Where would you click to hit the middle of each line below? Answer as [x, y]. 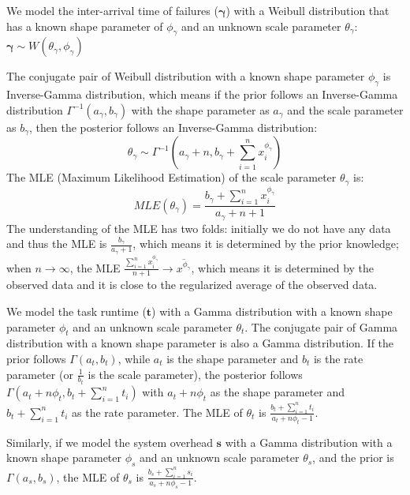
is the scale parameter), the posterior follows [195, 374]
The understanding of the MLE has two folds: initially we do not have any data [199, 228]
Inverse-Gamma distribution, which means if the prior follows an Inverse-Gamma [202, 94]
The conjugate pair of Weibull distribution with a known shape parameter [186, 76]
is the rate [338, 358]
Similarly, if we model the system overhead [110, 442]
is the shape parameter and [233, 358]
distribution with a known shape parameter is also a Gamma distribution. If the [200, 343]
